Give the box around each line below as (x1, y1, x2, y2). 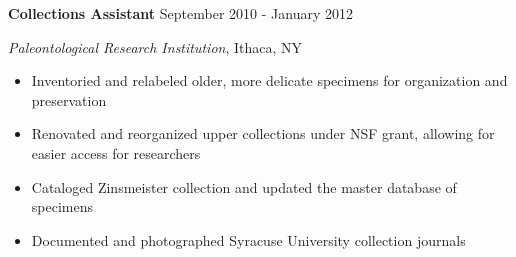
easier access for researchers (31, 142, 201, 163)
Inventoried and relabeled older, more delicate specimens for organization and (31, 70, 508, 91)
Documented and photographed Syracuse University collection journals (31, 229, 466, 250)
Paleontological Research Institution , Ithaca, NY (8, 36, 303, 57)
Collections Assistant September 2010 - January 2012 (8, 3, 353, 23)
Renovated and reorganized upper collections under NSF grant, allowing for (31, 123, 495, 144)
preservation (31, 89, 107, 110)
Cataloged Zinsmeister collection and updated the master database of (31, 176, 457, 197)
